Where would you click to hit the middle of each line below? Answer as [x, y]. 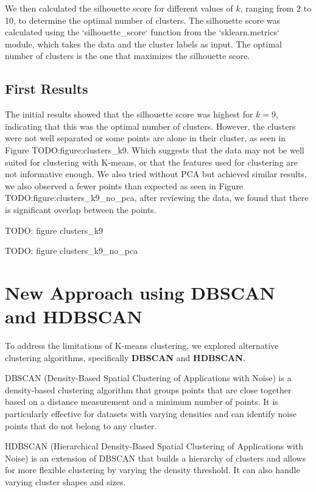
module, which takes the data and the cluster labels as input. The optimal [143, 44]
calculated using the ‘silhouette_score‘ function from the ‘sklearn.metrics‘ [142, 32]
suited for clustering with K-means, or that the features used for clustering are [152, 162]
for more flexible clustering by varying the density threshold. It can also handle [153, 470]
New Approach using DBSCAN [140, 292]
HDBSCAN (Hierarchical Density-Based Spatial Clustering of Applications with [154, 446]
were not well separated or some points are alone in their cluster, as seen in [146, 138]
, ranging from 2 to [276, 8]
